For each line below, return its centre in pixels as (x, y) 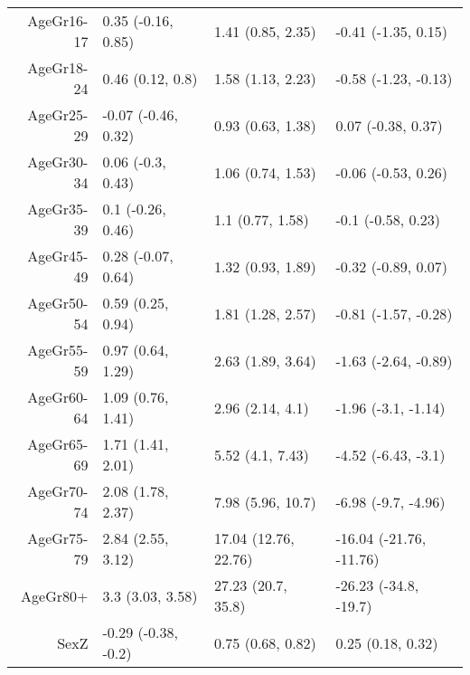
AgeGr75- (58, 538)
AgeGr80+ (55, 595)
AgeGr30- (58, 162)
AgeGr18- (58, 67)
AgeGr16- (58, 20)
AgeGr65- (58, 444)
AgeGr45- (58, 256)
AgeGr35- (58, 209)
